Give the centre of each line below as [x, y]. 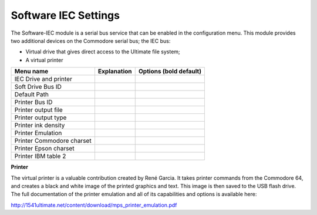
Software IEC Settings [65, 15]
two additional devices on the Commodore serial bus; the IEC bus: [91, 41]
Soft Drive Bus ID [38, 87]
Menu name [31, 72]
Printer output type [41, 117]
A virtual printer [44, 60]
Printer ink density [40, 125]
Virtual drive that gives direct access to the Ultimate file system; [103, 52]
